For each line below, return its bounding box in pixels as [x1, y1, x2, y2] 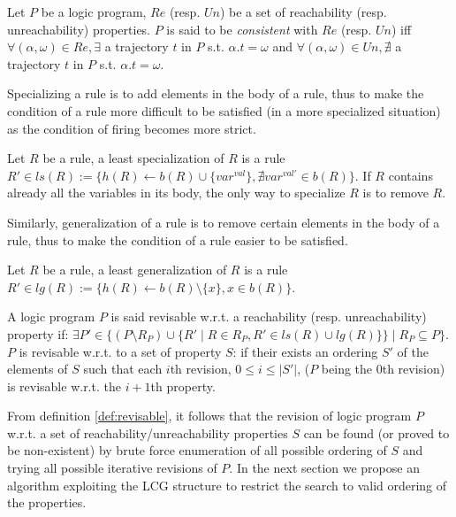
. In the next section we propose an [229, 459, 420, 477]
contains [388, 166, 433, 184]
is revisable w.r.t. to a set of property [19, 342, 222, 360]
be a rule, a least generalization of [42, 260, 227, 279]
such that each [83, 359, 163, 378]
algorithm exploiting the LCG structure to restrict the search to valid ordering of [7, 475, 447, 494]
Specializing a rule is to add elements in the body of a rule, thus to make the [7, 84, 424, 103]
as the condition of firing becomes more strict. [7, 119, 256, 137]
